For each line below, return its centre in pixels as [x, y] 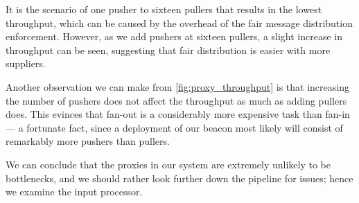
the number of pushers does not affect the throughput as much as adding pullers [176, 100]
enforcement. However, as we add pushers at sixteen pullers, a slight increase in [174, 36]
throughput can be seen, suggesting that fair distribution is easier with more [168, 50]
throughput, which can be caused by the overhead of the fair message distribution [179, 23]
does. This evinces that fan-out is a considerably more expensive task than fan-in [178, 114]
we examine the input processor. [74, 192]
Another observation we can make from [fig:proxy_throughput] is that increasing [177, 86]
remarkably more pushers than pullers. [88, 141]
